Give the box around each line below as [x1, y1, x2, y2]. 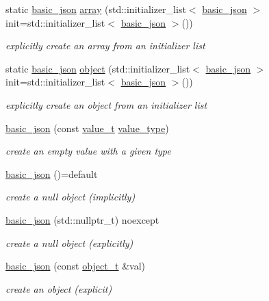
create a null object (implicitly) [5, 189, 136, 204]
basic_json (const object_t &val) [5, 259, 146, 273]
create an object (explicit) [5, 281, 112, 296]
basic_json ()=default [5, 166, 98, 181]
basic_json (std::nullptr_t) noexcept [5, 212, 159, 226]
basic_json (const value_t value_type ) [5, 120, 169, 135]
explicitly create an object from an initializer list [5, 97, 207, 112]
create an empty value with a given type [5, 144, 171, 158]
